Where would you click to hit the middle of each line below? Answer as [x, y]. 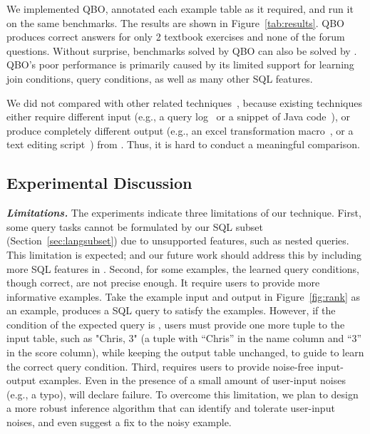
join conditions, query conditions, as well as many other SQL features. [160, 78]
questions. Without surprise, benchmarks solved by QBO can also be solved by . [182, 50]
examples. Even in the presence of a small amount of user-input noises [192, 380]
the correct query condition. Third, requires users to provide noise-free [160, 366]
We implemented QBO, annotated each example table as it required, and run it [180, 9]
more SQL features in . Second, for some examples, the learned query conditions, [183, 268]
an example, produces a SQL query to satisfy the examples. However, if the [171, 310]
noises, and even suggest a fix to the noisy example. [119, 422]
